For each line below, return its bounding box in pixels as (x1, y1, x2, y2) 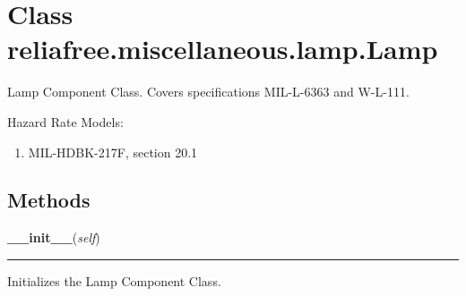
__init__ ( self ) (7, 228, 100, 247)
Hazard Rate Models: (7, 112, 124, 131)
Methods (7, 186, 91, 214)
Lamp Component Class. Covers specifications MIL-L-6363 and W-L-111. (7, 82, 410, 101)
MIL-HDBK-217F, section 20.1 (28, 142, 198, 161)
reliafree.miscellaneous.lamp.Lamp (7, 30, 438, 67)
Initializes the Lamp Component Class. (7, 271, 221, 290)
